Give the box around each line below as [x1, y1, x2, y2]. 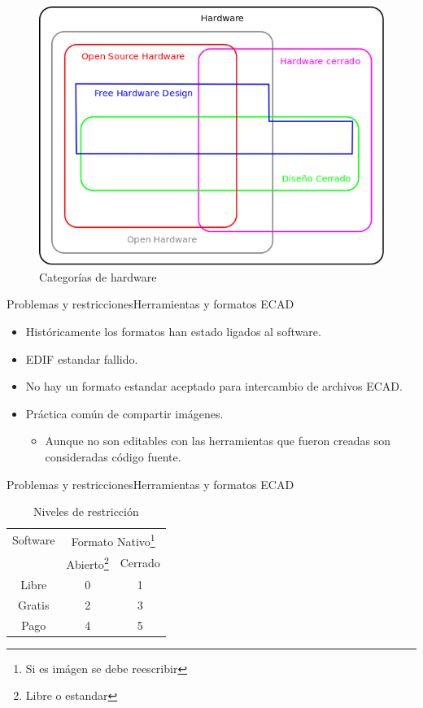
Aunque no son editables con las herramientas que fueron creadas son [45, 432, 391, 449]
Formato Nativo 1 [71, 530, 155, 549]
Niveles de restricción [33, 503, 139, 520]
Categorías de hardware [39, 268, 157, 285]
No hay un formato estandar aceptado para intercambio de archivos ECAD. [25, 378, 403, 395]
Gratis [18, 596, 50, 613]
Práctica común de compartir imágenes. [25, 404, 224, 422]
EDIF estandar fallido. [25, 350, 138, 367]
